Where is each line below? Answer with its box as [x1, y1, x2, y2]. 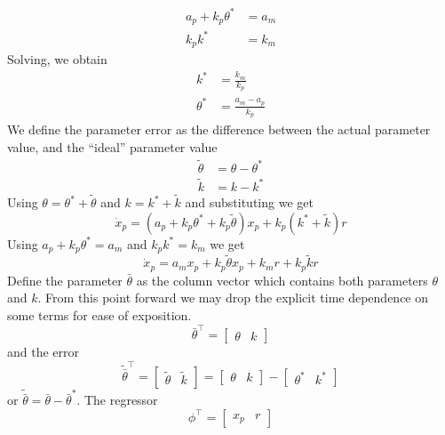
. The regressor [76, 391, 158, 409]
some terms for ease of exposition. [7, 305, 192, 324]
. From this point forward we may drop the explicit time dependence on [37, 288, 429, 307]
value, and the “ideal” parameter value [7, 137, 218, 156]
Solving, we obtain [7, 49, 107, 68]
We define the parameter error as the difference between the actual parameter [7, 120, 431, 139]
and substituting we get [185, 193, 314, 211]
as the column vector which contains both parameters [136, 270, 428, 289]
